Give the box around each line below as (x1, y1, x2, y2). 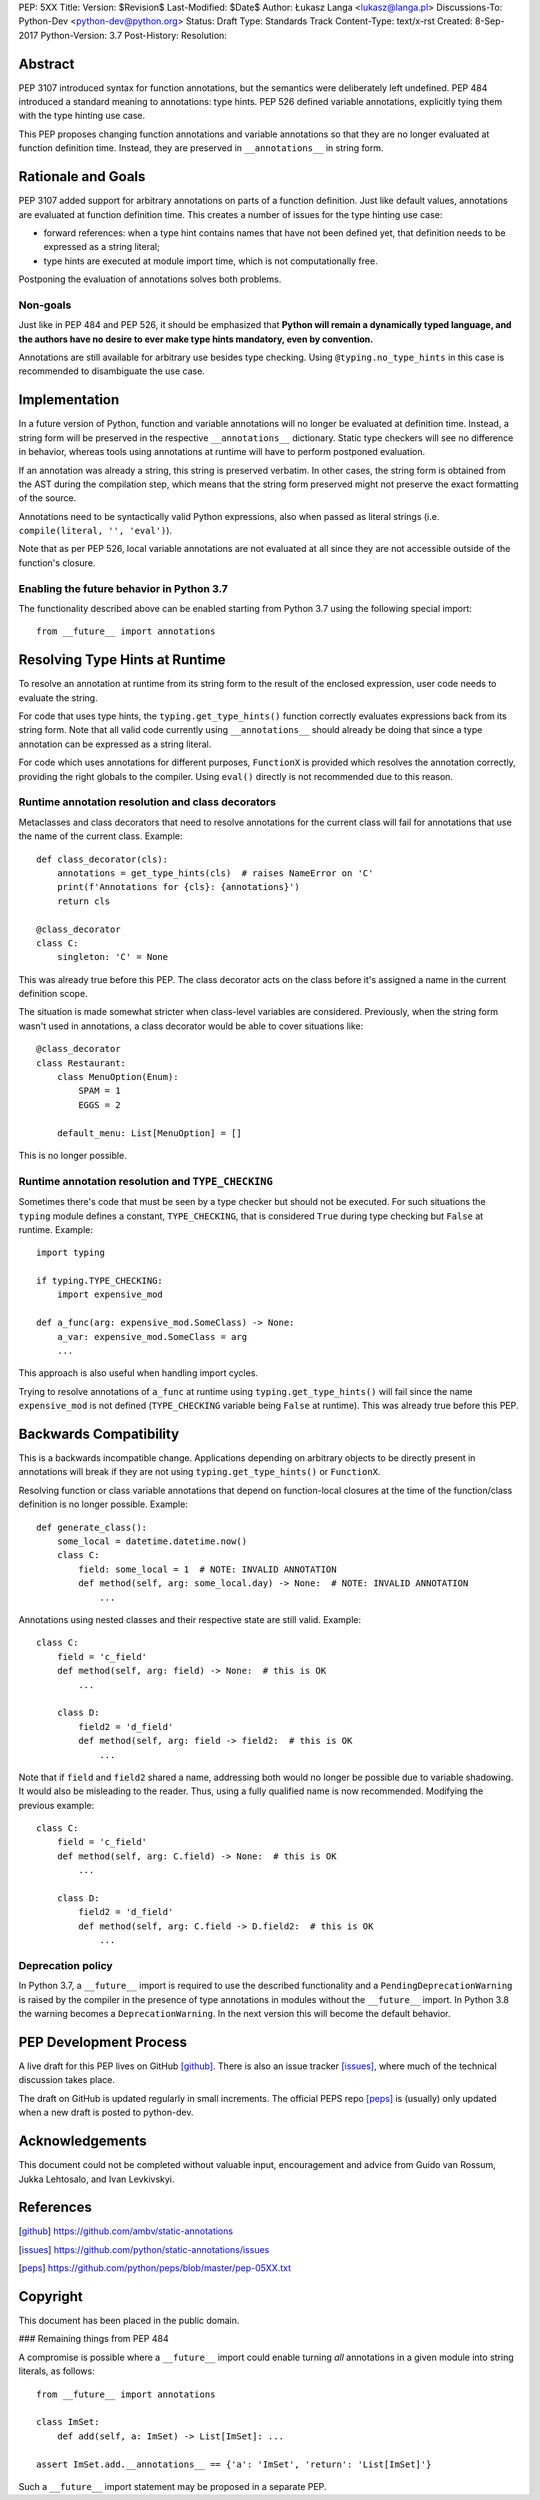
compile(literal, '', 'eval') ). (18, 525, 173, 537)
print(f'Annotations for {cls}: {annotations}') (56, 881, 300, 893)
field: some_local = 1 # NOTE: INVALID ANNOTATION (78, 1563, 337, 1575)
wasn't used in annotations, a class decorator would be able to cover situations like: (18, 1020, 364, 1032)
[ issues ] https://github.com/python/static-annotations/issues (18, 2243, 270, 2255)
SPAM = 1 (78, 1085, 121, 1097)
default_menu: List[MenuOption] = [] (56, 1127, 242, 1139)
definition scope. (18, 988, 89, 1000)
